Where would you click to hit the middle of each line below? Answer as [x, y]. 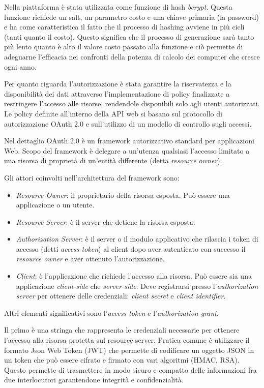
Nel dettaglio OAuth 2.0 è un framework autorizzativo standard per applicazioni [129, 141]
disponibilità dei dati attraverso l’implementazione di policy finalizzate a [117, 93]
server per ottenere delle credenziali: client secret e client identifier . [121, 296]
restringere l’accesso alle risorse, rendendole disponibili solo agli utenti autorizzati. [132, 103]
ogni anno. [20, 66]
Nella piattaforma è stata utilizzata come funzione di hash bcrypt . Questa [118, 7]
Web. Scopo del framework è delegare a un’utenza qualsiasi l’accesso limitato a [127, 150]
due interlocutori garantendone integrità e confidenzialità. [94, 380]
